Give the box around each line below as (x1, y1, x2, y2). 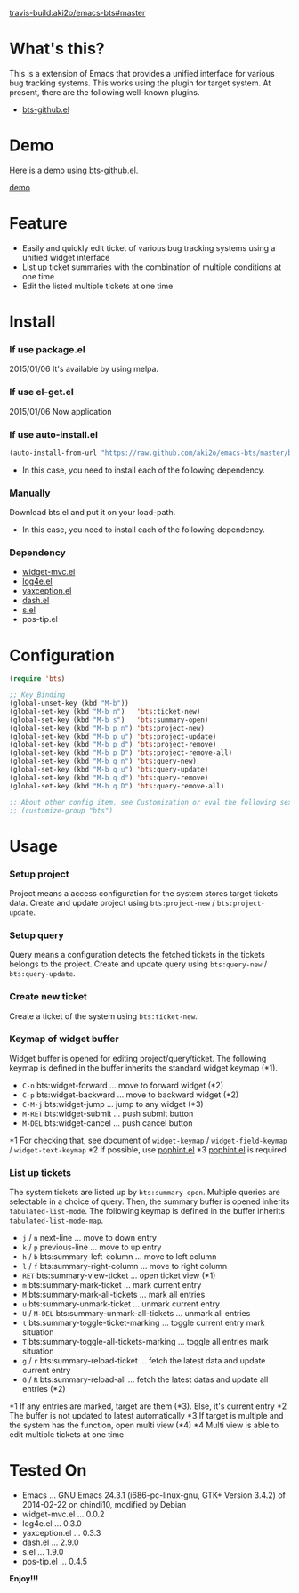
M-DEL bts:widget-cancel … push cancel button (21, 1117, 193, 1128)
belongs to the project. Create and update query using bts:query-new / (9, 958, 268, 969)
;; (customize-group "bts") (9, 805, 114, 815)
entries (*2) (21, 1384, 66, 1395)
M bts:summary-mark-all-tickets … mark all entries (21, 1290, 206, 1300)
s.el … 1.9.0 (21, 1547, 64, 1557)
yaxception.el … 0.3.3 (21, 1528, 101, 1539)
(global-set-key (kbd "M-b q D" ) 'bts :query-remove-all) (9, 781, 225, 790)
